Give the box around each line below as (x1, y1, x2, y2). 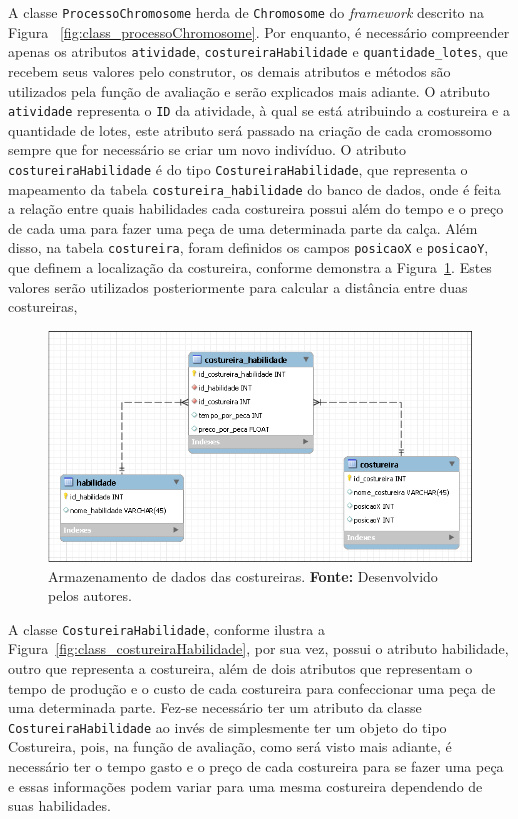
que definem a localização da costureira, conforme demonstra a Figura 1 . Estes (8, 257, 492, 278)
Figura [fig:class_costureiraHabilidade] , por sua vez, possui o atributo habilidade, (8, 638, 509, 659)
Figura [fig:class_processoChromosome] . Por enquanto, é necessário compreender (8, 21, 510, 42)
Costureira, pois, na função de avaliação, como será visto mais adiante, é (8, 736, 452, 757)
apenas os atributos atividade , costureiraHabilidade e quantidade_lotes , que (8, 41, 508, 62)
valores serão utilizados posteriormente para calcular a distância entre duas (8, 276, 468, 297)
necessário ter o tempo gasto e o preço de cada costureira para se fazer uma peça (8, 756, 504, 777)
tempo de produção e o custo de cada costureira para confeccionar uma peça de (8, 677, 496, 698)
